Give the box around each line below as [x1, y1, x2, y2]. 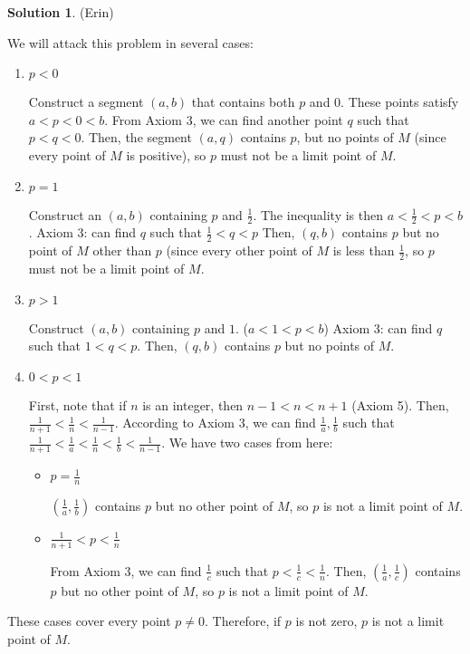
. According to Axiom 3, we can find [114, 413, 316, 432]
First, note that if [28, 395, 127, 414]
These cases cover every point [7, 611, 171, 630]
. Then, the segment [81, 128, 192, 147]
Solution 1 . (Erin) [7, 3, 114, 21]
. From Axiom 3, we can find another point [104, 110, 343, 129]
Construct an [28, 205, 102, 224]
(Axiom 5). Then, [351, 395, 449, 414]
